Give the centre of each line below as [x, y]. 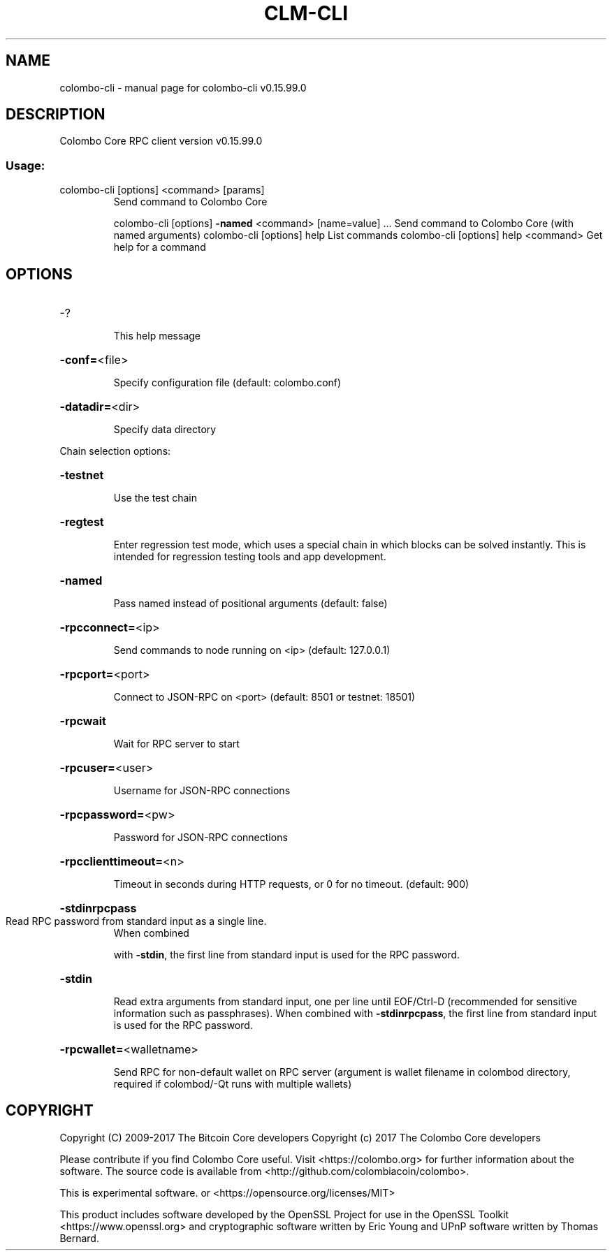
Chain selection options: [115, 451]
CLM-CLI [306, 13]
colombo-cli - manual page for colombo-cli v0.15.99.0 [183, 87]
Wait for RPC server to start [176, 744]
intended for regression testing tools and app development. [250, 557]
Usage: [25, 165]
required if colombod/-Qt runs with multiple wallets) [233, 1084]
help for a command [160, 247]
